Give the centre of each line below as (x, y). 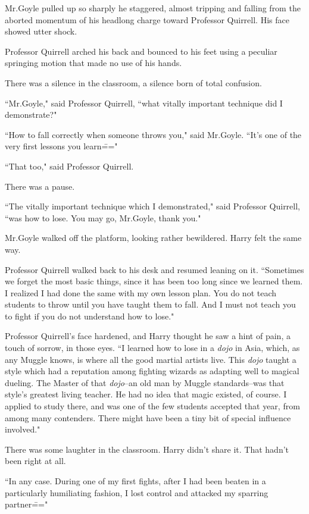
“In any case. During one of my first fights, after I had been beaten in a (135, 481)
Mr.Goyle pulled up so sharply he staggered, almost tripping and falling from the (153, 8)
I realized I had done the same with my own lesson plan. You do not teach (141, 292)
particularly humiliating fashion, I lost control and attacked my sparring (137, 492)
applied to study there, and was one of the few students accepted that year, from (152, 406)
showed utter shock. (41, 31)
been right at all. (35, 461)
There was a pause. (40, 186)
